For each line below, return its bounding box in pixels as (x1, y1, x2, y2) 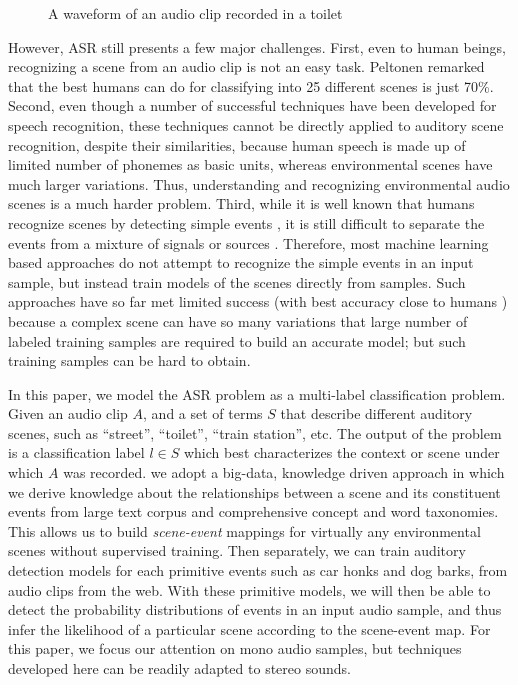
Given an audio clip (8, 403, 128, 424)
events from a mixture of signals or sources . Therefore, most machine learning (8, 232, 489, 253)
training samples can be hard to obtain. (8, 350, 251, 371)
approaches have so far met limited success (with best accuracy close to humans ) (8, 291, 508, 312)
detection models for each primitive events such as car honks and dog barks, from (8, 560, 508, 581)
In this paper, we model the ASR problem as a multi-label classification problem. (8, 383, 506, 404)
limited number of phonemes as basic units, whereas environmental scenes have (8, 154, 493, 175)
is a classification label (8, 442, 145, 463)
